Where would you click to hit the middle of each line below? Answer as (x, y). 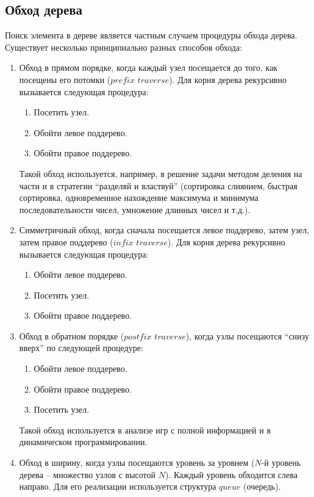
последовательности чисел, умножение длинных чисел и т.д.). (135, 209)
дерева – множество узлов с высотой (87, 474)
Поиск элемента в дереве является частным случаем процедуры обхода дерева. (151, 35)
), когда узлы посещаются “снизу (247, 336)
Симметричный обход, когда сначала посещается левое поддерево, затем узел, (164, 230)
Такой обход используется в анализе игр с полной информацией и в (145, 430)
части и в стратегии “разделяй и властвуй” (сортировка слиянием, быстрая (158, 185)
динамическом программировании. (83, 442)
